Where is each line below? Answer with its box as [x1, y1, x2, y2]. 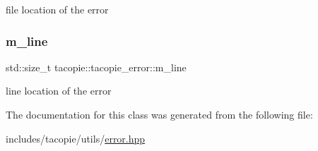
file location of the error [6, 2, 109, 16]
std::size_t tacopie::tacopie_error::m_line [6, 59, 187, 74]
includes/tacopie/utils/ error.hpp [6, 131, 146, 145]
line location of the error [6, 83, 112, 98]
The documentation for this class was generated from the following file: [6, 107, 313, 121]
